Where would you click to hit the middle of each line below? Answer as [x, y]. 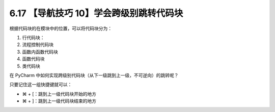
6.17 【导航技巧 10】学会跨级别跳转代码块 [96, 13]
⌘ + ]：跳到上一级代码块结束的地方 [59, 101]
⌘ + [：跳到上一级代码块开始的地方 [59, 94]
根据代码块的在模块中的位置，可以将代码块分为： [61, 28]
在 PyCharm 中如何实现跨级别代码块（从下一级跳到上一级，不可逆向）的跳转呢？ [94, 75]
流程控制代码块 [38, 45]
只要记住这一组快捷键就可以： [41, 85]
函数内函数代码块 [40, 52]
